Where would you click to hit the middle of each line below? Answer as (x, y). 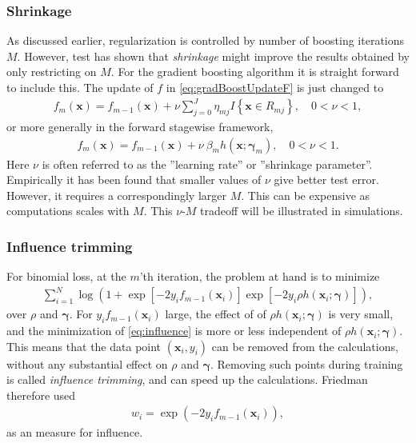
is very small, (361, 314)
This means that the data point (84, 346)
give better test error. (326, 180)
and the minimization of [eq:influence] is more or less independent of (174, 331)
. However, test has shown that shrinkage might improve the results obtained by (213, 56)
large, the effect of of (216, 314)
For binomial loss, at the (66, 276)
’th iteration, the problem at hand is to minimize (260, 276)
